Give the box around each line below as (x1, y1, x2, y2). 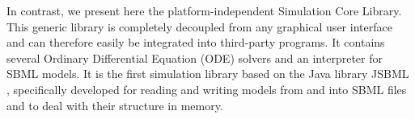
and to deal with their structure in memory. (6, 96, 223, 113)
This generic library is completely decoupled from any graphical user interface (6, 18, 392, 35)
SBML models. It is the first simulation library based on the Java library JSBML (6, 65, 409, 82)
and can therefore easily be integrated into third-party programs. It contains (6, 34, 385, 51)
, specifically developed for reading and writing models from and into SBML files (6, 80, 407, 97)
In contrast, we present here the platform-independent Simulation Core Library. (6, 2, 402, 18)
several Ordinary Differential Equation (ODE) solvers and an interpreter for (6, 49, 383, 66)
